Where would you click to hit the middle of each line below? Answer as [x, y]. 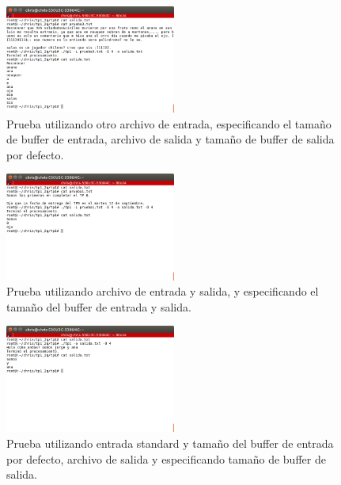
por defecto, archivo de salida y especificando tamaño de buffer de [166, 458]
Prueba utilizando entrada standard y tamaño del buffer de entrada [170, 443]
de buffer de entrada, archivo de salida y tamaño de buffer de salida [170, 139]
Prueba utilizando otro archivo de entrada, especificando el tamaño [169, 123]
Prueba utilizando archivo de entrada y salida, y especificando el [163, 291]
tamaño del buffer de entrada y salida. [99, 306]
